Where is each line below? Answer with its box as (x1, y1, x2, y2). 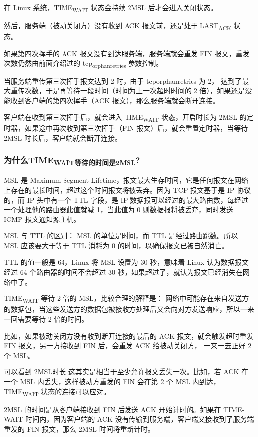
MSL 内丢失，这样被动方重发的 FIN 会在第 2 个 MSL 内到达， (20, 376, 220, 386)
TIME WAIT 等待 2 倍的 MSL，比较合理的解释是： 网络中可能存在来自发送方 (4, 293, 249, 305)
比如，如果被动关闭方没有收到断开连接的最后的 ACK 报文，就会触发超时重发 (4, 330, 254, 341)
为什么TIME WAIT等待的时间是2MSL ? (4, 153, 140, 167)
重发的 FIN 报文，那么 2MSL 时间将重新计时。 (4, 423, 155, 434)
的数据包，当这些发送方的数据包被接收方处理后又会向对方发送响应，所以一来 (4, 304, 254, 314)
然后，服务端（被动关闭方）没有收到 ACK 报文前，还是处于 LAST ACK (4, 20, 232, 32)
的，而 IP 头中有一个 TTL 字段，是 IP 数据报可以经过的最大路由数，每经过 (4, 194, 249, 205)
